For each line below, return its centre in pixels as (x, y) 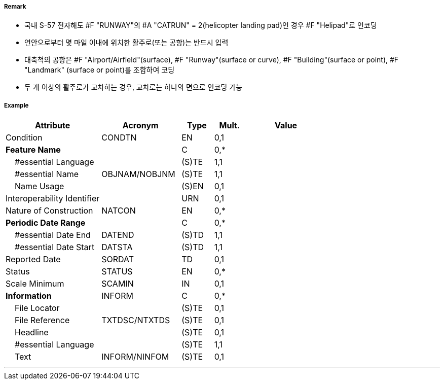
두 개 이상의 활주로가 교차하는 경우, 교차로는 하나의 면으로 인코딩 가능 (133, 87)
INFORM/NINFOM (135, 357)
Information (29, 296)
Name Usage (40, 186)
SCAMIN (118, 284)
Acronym (140, 126)
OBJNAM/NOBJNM (138, 174)
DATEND (118, 235)
